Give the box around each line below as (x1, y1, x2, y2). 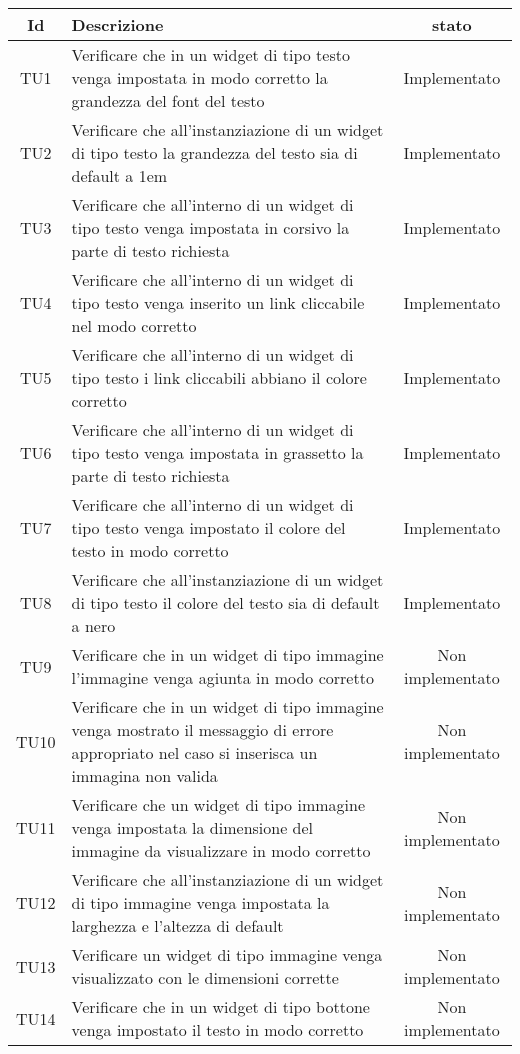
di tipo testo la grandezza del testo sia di (71, 141, 358, 164)
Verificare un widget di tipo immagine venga (71, 943, 383, 966)
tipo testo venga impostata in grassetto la (71, 441, 364, 464)
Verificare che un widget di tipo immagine (71, 793, 365, 816)
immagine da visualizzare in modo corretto (71, 839, 371, 862)
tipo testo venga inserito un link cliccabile (71, 291, 365, 314)
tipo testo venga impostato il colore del (71, 516, 346, 539)
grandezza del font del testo (71, 89, 265, 112)
